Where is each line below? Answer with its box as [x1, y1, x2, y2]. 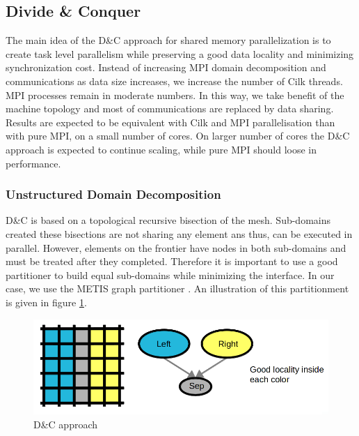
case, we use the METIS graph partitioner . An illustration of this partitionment [6, 281, 349, 296]
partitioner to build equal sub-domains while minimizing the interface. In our [6, 267, 335, 282]
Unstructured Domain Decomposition [6, 186, 221, 203]
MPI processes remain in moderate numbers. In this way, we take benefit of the [6, 87, 344, 102]
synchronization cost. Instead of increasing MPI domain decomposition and [6, 60, 326, 75]
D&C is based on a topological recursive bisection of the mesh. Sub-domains [6, 213, 330, 227]
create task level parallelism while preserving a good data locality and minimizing [6, 46, 354, 61]
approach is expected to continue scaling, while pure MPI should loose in [6, 142, 317, 156]
